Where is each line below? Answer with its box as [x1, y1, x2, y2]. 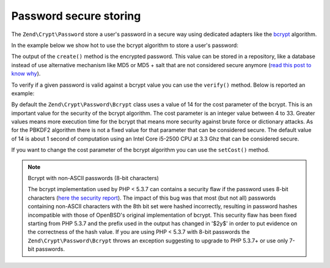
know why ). [11, 70, 41, 78]
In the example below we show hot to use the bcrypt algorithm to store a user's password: [11, 42, 238, 49]
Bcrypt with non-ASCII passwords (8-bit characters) [28, 175, 159, 182]
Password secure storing [11, 9, 141, 23]
